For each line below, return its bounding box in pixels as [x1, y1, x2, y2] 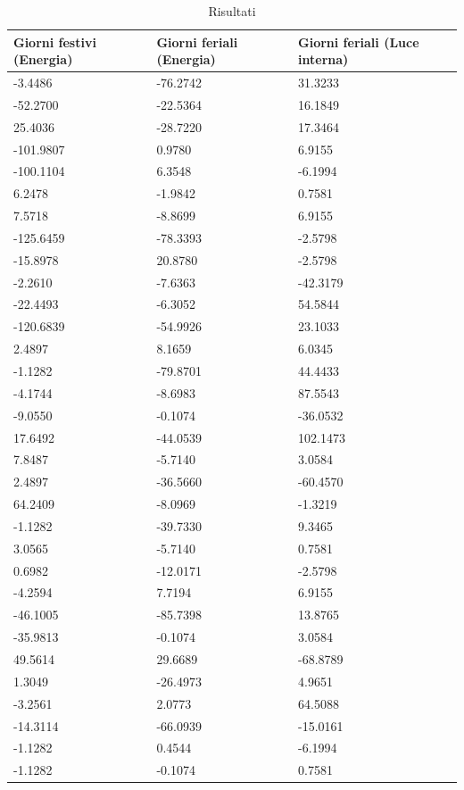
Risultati [208, 2, 256, 20]
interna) [298, 50, 349, 69]
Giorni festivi [13, 32, 96, 51]
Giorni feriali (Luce [298, 32, 419, 51]
